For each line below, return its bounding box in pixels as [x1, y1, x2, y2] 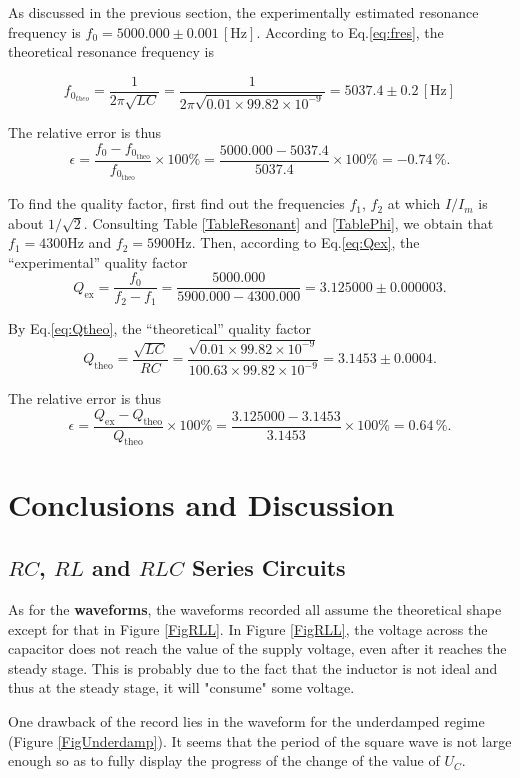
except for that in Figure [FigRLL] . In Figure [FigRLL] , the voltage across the [8, 618, 488, 639]
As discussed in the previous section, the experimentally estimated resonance [8, 2, 479, 22]
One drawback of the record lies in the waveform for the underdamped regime [8, 710, 485, 731]
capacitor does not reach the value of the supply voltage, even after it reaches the [8, 638, 507, 659]
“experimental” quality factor [8, 251, 188, 272]
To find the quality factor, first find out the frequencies [8, 193, 345, 214]
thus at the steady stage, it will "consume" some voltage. [8, 677, 355, 698]
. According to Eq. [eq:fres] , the [256, 21, 444, 42]
